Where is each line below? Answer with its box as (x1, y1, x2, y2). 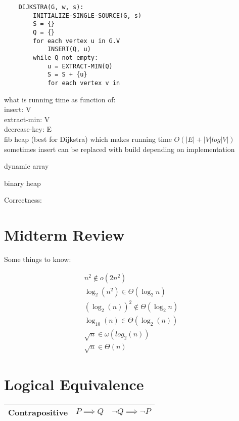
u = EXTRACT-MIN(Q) (47, 62, 113, 70)
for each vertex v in (47, 79, 120, 87)
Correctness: (4, 195, 42, 205)
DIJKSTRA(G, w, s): (18, 4, 84, 11)
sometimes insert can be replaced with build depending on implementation (4, 143, 235, 154)
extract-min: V (4, 113, 50, 124)
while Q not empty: (33, 54, 99, 61)
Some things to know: (4, 254, 71, 264)
